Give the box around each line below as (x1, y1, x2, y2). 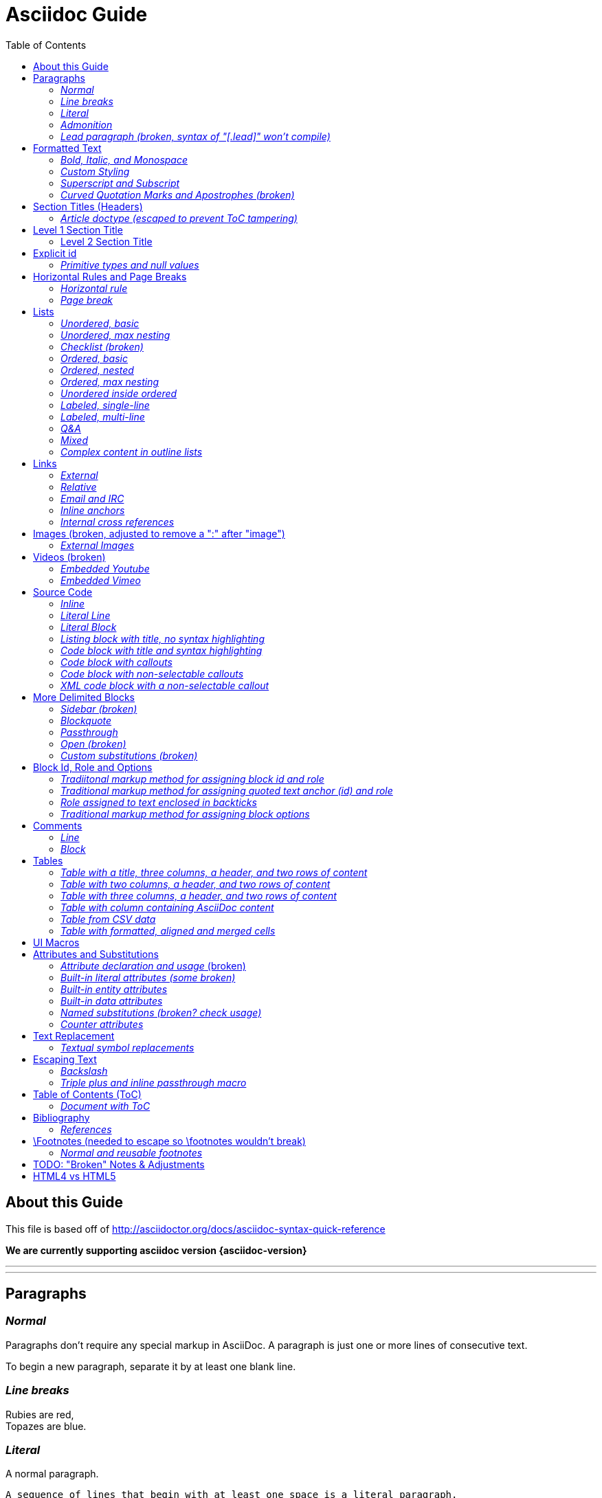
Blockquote (60, 714, 112, 726)
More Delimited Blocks (33, 691, 135, 703)
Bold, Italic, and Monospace (60, 153, 188, 166)
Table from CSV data (60, 913, 156, 925)
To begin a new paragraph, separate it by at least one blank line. (5, 1360, 296, 1372)
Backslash (60, 1064, 108, 1077)
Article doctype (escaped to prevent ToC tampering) (60, 212, 298, 224)
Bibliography (33, 1111, 90, 1123)
